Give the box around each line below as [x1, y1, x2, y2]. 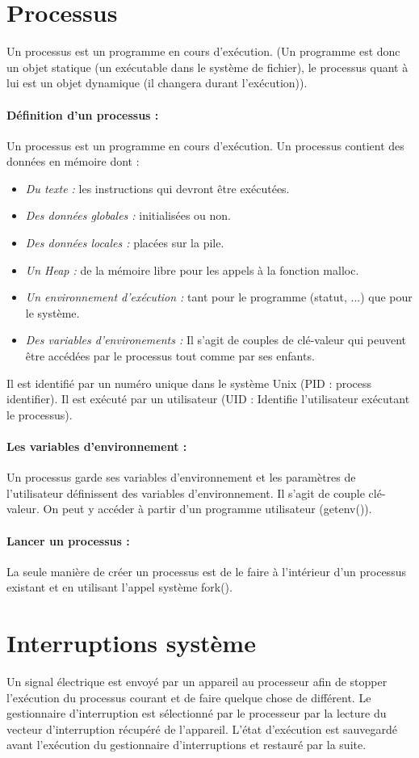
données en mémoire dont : [6, 153, 140, 170]
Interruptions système [6, 626, 256, 659]
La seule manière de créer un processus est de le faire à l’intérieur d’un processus [6, 562, 406, 579]
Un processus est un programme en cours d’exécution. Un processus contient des [6, 137, 404, 154]
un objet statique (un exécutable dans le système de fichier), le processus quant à [6, 58, 409, 75]
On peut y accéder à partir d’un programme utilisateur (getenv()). [43, 500, 372, 517]
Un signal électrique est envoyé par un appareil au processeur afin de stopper [6, 673, 388, 690]
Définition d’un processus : [6, 106, 159, 123]
